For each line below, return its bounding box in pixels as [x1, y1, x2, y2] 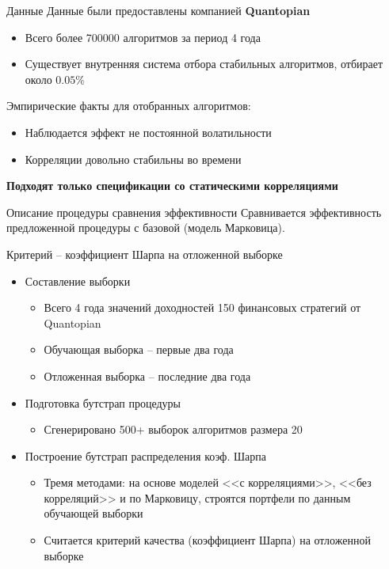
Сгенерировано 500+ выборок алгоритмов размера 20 [44, 421, 303, 438]
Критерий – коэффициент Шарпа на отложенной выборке [6, 245, 283, 262]
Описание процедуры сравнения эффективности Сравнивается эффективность [6, 203, 382, 220]
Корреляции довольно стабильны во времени [25, 150, 242, 167]
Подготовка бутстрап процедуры [25, 394, 181, 411]
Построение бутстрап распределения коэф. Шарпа [25, 447, 266, 464]
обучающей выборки [44, 505, 143, 522]
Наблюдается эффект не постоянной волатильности [25, 123, 272, 140]
